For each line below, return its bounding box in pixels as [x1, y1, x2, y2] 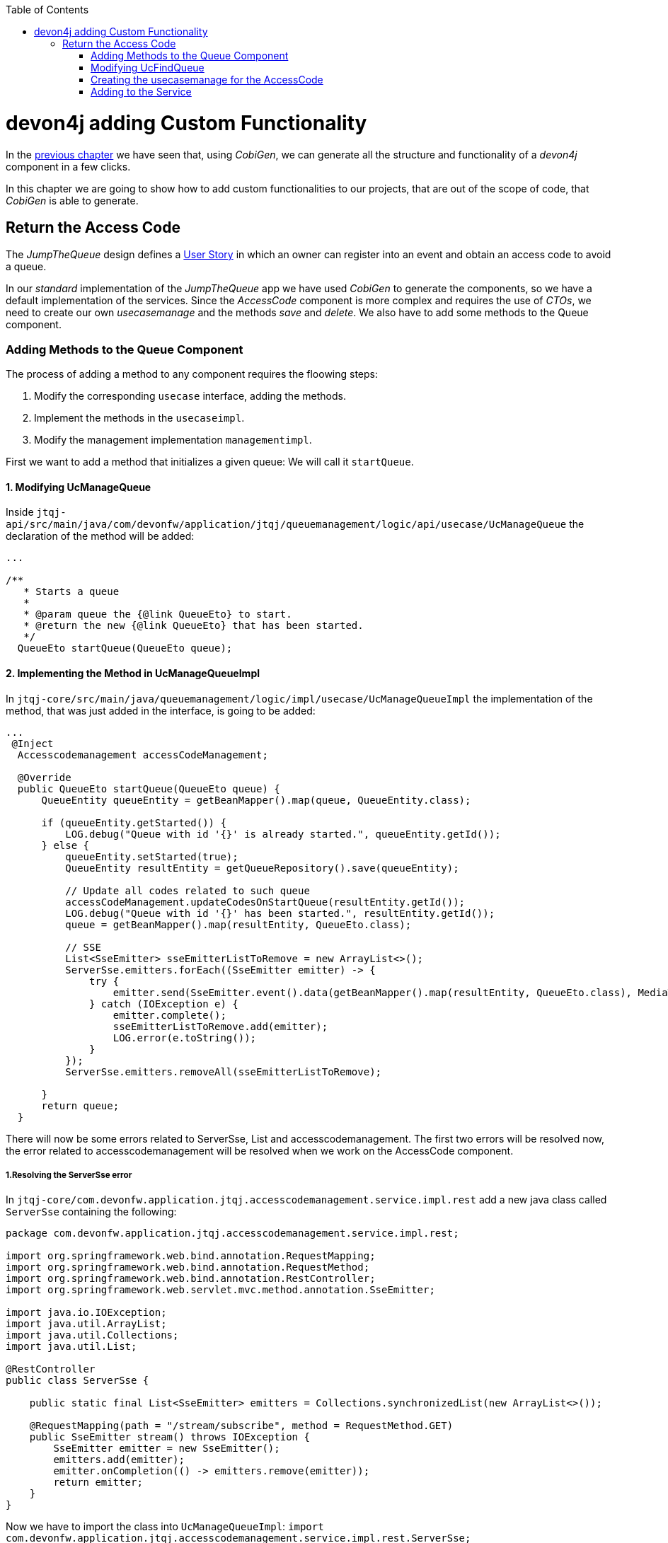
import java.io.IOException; [6, 1307, 167, 1319]
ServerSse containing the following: [6, 1206, 177, 1218]
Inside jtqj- [6, 506, 67, 519]
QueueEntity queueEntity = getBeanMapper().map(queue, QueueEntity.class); [41, 794, 471, 806]
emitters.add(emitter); [53, 1454, 185, 1466]
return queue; [41, 1099, 120, 1111]
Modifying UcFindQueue [91, 62, 205, 74]
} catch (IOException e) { [89, 998, 238, 1010]
